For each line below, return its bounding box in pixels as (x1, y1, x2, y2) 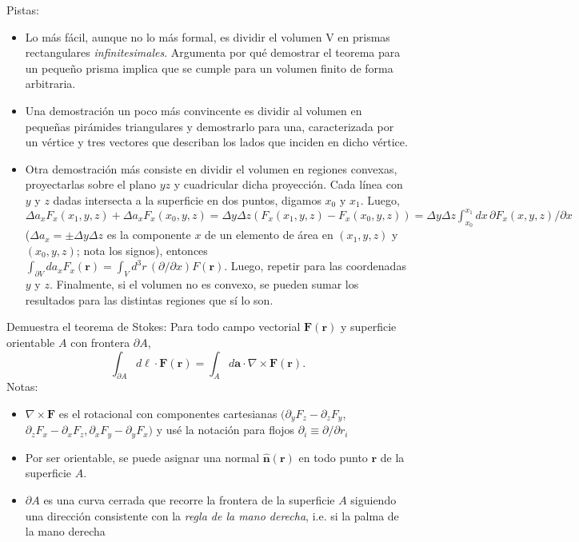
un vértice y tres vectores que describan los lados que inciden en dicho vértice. (25, 134, 408, 150)
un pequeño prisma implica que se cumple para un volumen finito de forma (25, 59, 393, 76)
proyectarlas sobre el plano (25, 176, 157, 193)
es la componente (106, 226, 191, 243)
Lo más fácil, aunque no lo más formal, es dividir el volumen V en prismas (25, 28, 390, 45)
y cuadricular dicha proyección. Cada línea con (174, 176, 403, 193)
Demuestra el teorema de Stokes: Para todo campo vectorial (6, 318, 301, 335)
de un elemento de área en (205, 226, 333, 243)
